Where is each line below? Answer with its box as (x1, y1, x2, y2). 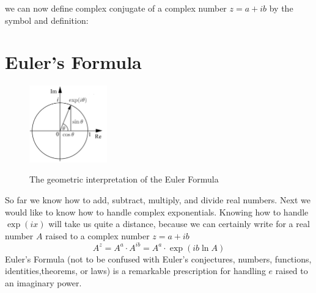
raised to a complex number (45, 229, 150, 242)
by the (269, 2, 293, 14)
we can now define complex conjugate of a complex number (5, 2, 227, 14)
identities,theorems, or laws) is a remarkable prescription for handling (5, 264, 266, 277)
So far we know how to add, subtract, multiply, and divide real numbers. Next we (5, 193, 311, 206)
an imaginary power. (5, 277, 82, 289)
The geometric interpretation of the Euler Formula (29, 173, 219, 186)
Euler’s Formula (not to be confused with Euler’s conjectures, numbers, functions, (5, 252, 312, 265)
